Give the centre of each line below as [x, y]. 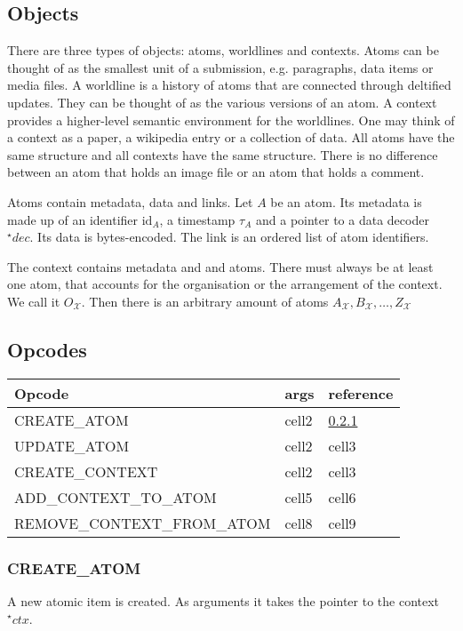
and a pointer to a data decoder [342, 219]
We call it [34, 301]
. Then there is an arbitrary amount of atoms [205, 301]
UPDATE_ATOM [72, 445]
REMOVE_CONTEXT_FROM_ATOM [143, 523]
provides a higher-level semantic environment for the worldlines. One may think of [231, 120]
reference [361, 393]
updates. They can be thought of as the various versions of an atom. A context [222, 102]
